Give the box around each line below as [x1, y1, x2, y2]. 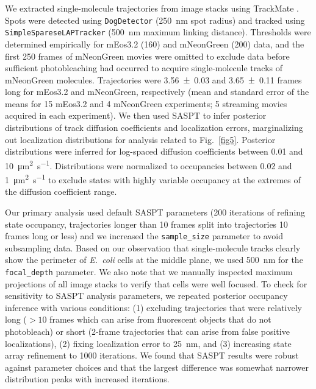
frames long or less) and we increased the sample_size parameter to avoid [5, 230, 284, 242]
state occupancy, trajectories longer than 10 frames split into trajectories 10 [5, 217, 288, 230]
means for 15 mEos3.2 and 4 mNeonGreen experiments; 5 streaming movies [5, 97, 287, 110]
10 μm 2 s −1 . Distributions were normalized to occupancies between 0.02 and [5, 157, 292, 172]
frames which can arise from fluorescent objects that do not [49, 313, 271, 326]
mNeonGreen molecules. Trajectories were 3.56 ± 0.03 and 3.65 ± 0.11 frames [5, 73, 302, 86]
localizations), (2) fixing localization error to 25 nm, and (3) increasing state [5, 337, 292, 349]
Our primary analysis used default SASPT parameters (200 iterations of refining [5, 205, 306, 218]
